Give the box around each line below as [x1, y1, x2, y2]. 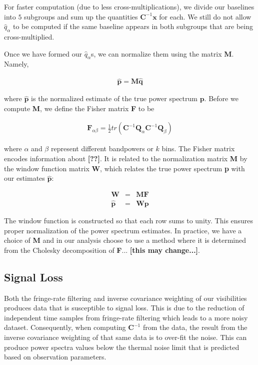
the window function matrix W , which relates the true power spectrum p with [4, 163, 245, 173]
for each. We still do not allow [159, 11, 251, 22]
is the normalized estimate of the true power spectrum [31, 93, 197, 104]
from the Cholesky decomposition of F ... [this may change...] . [4, 244, 200, 255]
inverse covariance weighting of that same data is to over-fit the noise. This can [4, 332, 247, 342]
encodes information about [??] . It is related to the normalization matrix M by [4, 153, 247, 164]
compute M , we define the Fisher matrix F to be [4, 103, 154, 113]
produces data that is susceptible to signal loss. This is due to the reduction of [4, 302, 244, 313]
